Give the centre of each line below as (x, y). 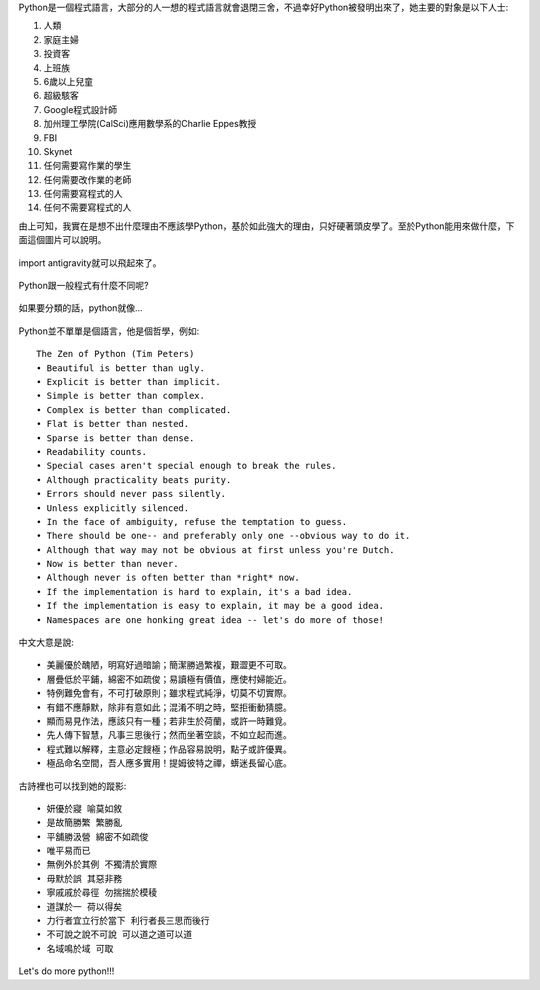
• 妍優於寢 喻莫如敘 (79, 808)
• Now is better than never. (107, 564)
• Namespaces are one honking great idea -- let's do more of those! (210, 619)
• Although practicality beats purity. (134, 479)
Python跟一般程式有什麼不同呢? (83, 286)
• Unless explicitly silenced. (113, 508)
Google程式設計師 (80, 109)
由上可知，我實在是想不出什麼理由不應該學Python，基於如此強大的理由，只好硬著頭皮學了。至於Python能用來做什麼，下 (266, 226)
